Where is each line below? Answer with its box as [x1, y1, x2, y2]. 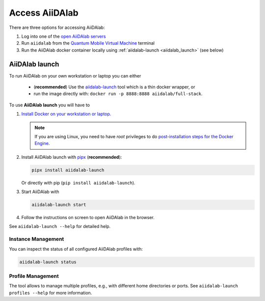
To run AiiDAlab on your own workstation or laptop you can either [9, 73, 141, 78]
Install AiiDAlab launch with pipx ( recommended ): [21, 154, 122, 160]
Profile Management [9, 273, 59, 279]
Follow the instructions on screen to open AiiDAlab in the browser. [21, 215, 155, 221]
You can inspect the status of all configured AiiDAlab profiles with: [9, 246, 143, 252]
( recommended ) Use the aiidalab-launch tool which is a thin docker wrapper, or [33, 84, 196, 90]
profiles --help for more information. [9, 290, 92, 296]
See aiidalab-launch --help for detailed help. [9, 224, 111, 229]
